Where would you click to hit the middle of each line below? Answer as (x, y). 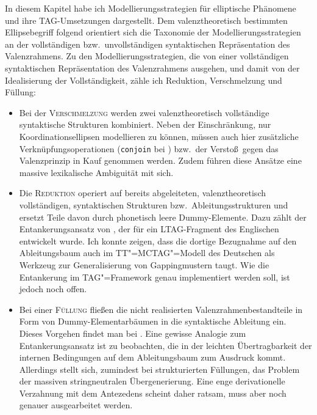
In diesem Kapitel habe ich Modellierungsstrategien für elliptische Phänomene (151, 8)
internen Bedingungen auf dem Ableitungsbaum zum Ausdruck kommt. (152, 357)
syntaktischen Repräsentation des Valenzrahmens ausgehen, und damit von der (152, 68)
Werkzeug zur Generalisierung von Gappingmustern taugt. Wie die (144, 264)
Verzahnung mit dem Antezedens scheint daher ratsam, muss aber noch (153, 393)
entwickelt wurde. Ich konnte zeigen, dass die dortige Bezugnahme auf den (158, 241)
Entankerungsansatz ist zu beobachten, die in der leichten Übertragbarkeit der (166, 345)
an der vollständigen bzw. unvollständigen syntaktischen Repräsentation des (148, 44)
